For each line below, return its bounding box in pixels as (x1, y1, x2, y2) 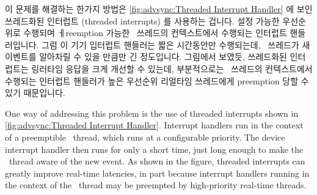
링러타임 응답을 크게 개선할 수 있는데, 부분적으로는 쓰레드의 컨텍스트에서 (31, 62, 313, 75)
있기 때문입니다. (5, 86, 65, 99)
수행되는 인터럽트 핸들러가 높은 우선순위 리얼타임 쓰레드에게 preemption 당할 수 (5, 74, 309, 87)
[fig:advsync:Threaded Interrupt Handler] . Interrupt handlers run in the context (5, 119, 304, 131)
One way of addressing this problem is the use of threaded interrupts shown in (5, 106, 299, 119)
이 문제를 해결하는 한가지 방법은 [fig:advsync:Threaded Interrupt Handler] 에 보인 (5, 2, 313, 15)
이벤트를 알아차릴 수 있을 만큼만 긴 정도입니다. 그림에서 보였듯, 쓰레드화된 (5, 50, 287, 63)
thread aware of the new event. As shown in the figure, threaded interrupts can (9, 155, 305, 167)
